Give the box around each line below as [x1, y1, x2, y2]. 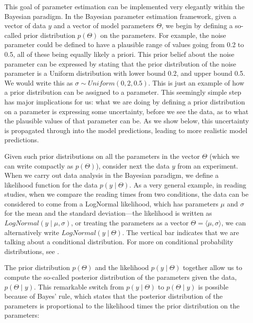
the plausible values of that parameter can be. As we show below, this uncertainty [4, 116, 249, 126]
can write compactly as [4, 160, 73, 170]
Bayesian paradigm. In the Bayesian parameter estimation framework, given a [4, 11, 236, 21]
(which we [209, 151, 240, 161]
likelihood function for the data [4, 179, 98, 189]
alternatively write [4, 227, 59, 237]
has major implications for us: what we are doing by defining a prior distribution [4, 96, 245, 106]
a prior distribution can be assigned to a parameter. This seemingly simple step [4, 87, 241, 97]
